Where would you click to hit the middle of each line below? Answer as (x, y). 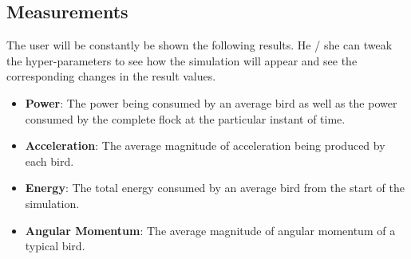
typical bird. (55, 246)
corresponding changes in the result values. (111, 76)
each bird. (49, 161)
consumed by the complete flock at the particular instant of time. (185, 118)
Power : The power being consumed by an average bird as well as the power (211, 102)
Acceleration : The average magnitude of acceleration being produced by (205, 145)
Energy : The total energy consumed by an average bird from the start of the (215, 188)
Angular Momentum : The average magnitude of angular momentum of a (210, 230)
